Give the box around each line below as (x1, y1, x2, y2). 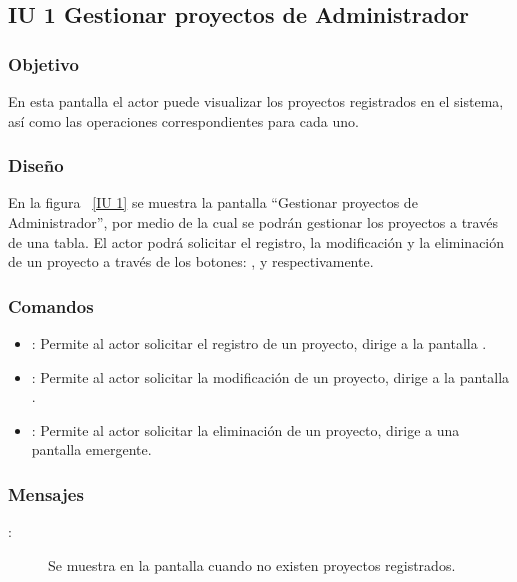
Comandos (8, 293, 94, 318)
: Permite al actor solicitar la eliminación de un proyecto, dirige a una (31, 419, 460, 440)
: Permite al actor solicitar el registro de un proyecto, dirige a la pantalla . (31, 333, 487, 353)
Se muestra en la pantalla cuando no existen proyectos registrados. (48, 554, 456, 575)
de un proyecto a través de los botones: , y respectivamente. (8, 251, 374, 272)
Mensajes (8, 481, 84, 506)
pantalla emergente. (31, 439, 152, 460)
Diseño (8, 153, 64, 178)
